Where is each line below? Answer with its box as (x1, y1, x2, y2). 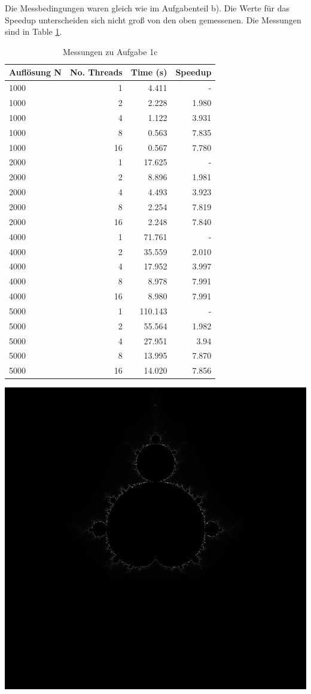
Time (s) (130, 66, 167, 78)
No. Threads (69, 66, 123, 78)
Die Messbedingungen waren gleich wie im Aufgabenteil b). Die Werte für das (5, 2, 289, 14)
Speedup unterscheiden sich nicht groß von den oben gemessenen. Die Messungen (5, 13, 301, 26)
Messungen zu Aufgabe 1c (62, 45, 158, 57)
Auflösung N (9, 66, 62, 78)
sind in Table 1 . (5, 25, 62, 38)
